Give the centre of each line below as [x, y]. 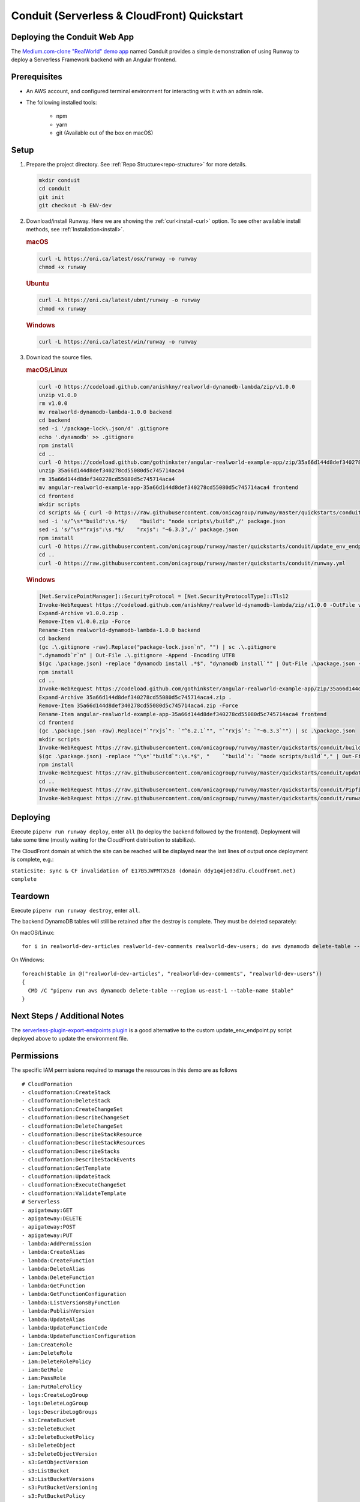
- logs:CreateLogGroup [55, 1395]
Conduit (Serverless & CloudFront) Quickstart [127, 16]
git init [52, 197]
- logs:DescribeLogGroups [60, 1412]
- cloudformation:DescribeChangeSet [76, 1118]
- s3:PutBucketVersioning [60, 1488]
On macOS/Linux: [33, 932]
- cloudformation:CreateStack [66, 1093]
